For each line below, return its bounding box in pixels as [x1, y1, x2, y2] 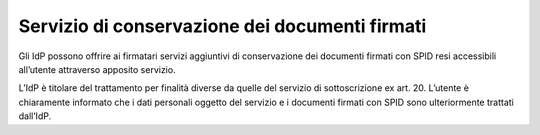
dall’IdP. [18, 110, 52, 122]
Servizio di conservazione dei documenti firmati [18, 15, 427, 37]
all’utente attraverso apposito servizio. [18, 63, 176, 75]
